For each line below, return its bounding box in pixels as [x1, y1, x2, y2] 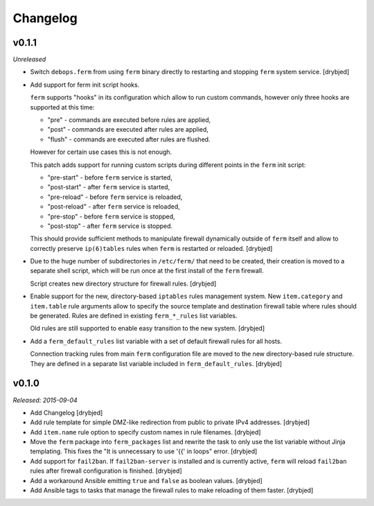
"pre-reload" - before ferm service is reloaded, [47, 193, 183, 201]
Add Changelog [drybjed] [30, 408, 103, 417]
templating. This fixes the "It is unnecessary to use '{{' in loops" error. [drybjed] [30, 447, 258, 455]
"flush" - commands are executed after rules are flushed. [47, 135, 211, 143]
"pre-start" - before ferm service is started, [47, 173, 172, 182]
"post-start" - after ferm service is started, [47, 183, 170, 191]
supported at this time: [30, 103, 95, 111]
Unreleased [12, 55, 46, 64]
